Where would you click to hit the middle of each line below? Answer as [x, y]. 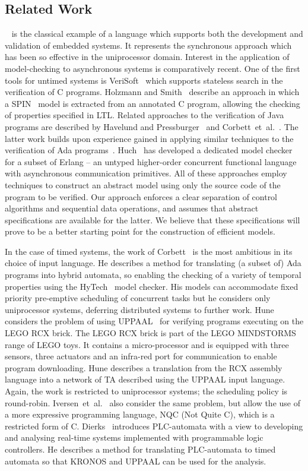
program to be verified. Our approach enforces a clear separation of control [141, 196]
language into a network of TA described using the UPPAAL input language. [145, 379]
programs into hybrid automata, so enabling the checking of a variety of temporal [153, 275]
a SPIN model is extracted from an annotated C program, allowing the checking [153, 103]
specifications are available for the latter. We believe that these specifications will [153, 219]
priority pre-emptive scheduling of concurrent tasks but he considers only [138, 298]
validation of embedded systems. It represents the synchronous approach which [148, 45]
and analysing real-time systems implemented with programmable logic [134, 437]
